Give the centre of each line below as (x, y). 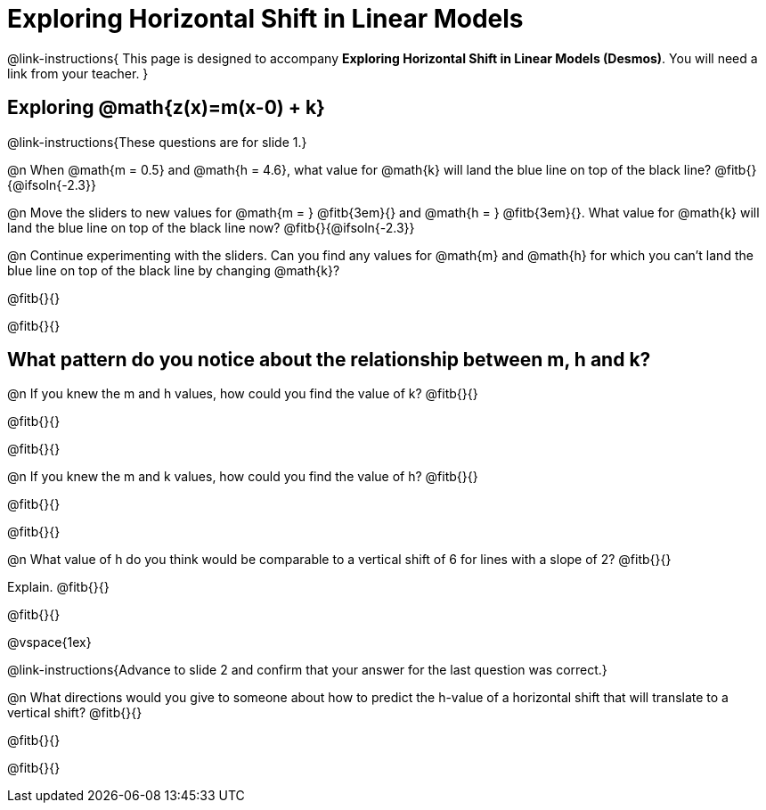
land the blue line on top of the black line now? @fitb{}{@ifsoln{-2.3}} (211, 227)
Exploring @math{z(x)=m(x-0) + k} (166, 108)
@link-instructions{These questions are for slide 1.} (157, 142)
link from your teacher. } (78, 73)
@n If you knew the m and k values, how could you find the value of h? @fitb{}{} (243, 477)
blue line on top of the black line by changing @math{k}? (174, 270)
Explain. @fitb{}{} (58, 587)
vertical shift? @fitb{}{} (75, 713)
